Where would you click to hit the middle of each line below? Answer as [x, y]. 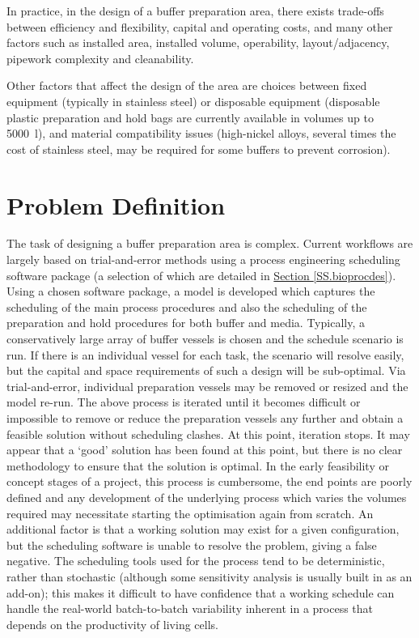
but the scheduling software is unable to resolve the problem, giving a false [192, 544]
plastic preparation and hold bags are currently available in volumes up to [190, 117]
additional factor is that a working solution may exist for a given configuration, [203, 529]
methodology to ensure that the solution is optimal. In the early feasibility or [198, 465]
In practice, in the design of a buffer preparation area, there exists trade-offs [195, 11]
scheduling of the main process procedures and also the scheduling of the [187, 306]
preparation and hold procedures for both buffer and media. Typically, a [186, 323]
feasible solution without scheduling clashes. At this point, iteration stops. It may [208, 434]
